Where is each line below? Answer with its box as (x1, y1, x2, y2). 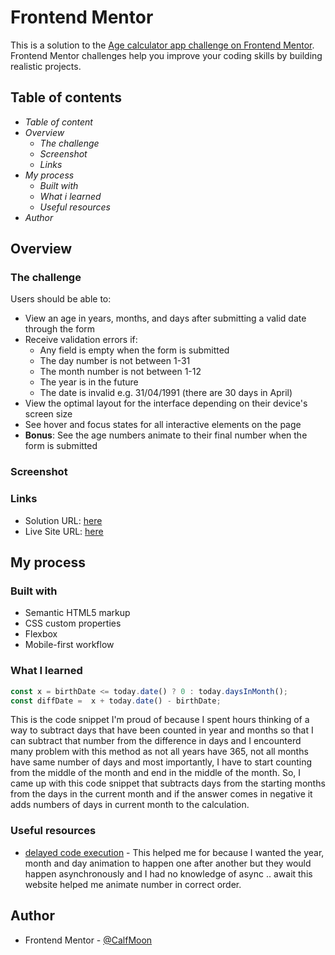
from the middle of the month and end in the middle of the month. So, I (10, 767, 302, 779)
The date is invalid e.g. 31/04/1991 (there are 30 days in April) (39, 387, 293, 399)
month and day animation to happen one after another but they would (24, 857, 312, 869)
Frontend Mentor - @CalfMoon (24, 934, 153, 946)
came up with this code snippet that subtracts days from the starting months (10, 777, 326, 790)
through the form (24, 323, 96, 335)
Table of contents (10, 89, 122, 106)
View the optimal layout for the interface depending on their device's (24, 397, 308, 410)
